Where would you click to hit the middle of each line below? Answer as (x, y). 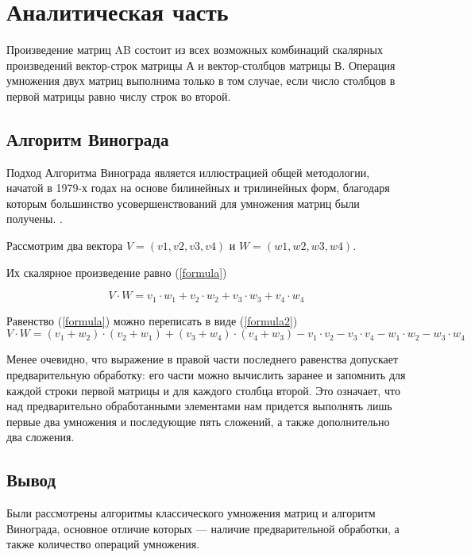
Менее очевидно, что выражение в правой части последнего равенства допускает (203, 359)
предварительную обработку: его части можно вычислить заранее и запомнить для (206, 374)
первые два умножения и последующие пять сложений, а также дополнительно (198, 421)
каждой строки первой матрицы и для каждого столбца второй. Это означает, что (203, 390)
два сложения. (41, 437)
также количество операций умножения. (103, 544)
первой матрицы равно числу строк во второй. (119, 96)
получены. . (35, 219)
